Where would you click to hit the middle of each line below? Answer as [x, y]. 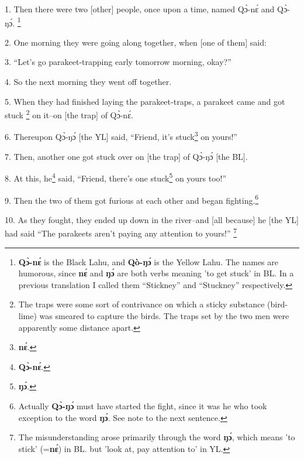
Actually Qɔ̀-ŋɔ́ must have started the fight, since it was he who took [143, 406]
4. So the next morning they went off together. [88, 82]
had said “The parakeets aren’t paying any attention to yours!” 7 [121, 232]
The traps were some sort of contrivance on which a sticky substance [141, 304]
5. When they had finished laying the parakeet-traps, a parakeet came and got [145, 101]
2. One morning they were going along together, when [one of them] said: [136, 42]
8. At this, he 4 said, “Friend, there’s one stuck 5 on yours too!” [116, 177]
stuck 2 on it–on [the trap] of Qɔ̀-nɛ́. [69, 114]
